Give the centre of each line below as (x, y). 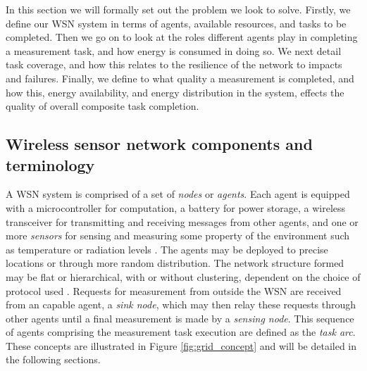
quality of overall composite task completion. (102, 106)
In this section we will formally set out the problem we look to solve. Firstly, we (178, 9)
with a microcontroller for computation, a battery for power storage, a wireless (176, 207)
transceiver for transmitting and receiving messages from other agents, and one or (182, 221)
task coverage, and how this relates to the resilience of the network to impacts (174, 64)
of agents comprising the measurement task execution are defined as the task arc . (181, 332)
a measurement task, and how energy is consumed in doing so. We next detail (174, 50)
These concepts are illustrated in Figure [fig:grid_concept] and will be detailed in (181, 345)
